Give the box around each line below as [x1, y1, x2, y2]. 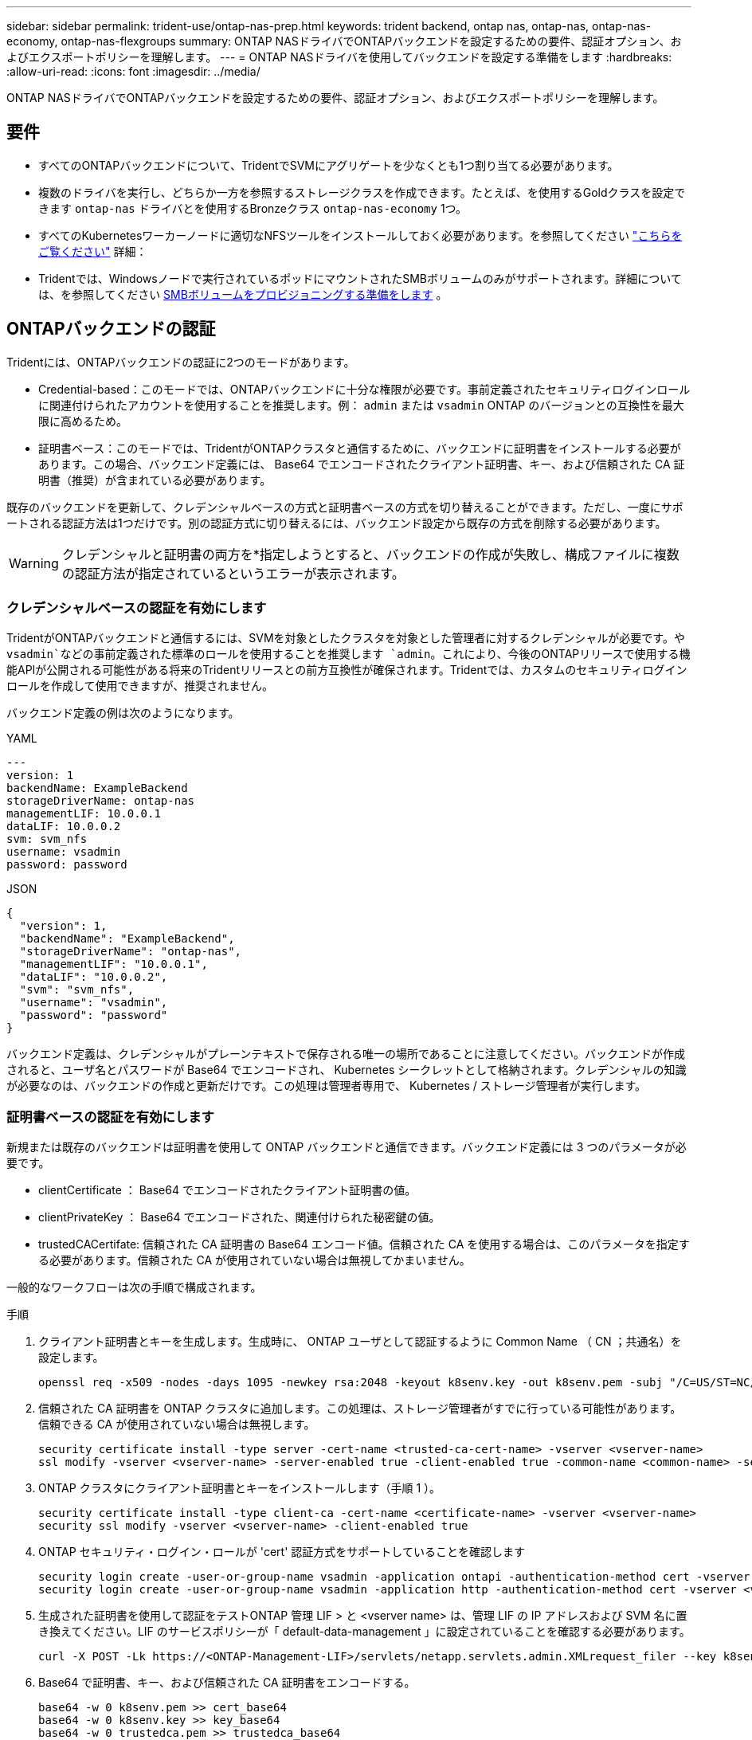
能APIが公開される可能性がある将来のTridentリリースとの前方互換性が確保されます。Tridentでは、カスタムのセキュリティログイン [6, 663, 687, 677]
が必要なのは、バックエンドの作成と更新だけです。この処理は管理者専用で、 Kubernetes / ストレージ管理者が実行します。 [6, 1079, 647, 1093]
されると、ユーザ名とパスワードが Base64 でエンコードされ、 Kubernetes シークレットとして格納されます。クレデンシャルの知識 [6, 1063, 687, 1077]
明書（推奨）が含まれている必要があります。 [38, 472, 272, 487]
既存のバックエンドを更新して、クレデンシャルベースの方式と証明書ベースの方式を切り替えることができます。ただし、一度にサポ [6, 500, 683, 514]
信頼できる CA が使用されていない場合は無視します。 [38, 1417, 315, 1432]
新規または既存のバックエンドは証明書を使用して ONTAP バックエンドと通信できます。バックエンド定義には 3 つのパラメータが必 [6, 1140, 687, 1154]
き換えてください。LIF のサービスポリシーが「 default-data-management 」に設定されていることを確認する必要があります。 [38, 1624, 691, 1639]
